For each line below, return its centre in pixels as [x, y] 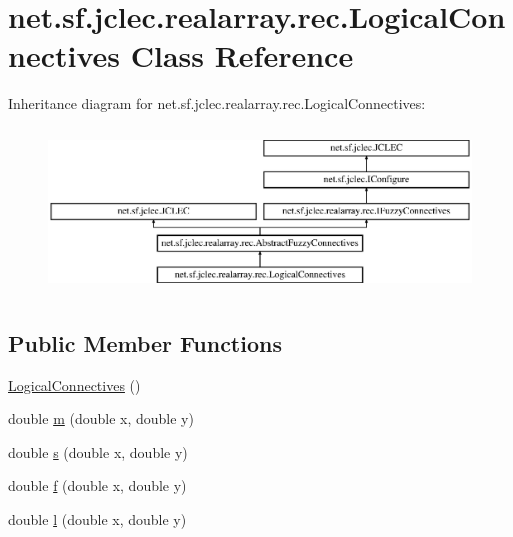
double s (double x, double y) [98, 451]
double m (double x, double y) [101, 418]
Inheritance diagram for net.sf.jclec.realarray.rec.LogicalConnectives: [217, 103]
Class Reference [242, 55]
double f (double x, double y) [97, 485]
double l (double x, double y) [97, 518]
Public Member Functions [145, 342]
